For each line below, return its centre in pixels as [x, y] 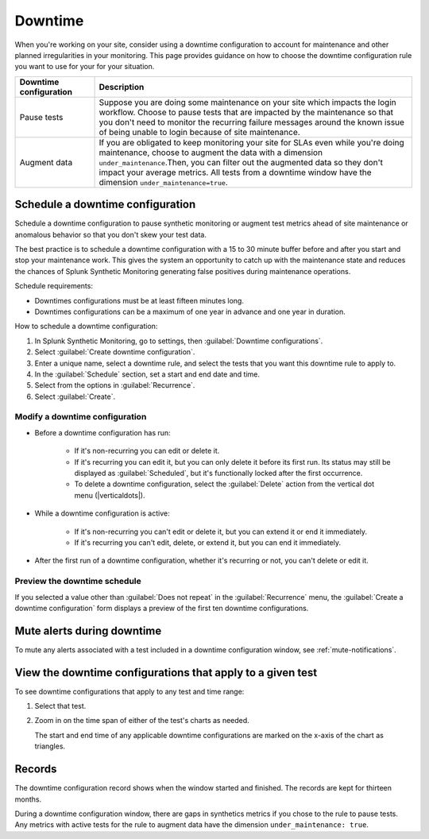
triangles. [50, 746]
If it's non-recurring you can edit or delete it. [147, 451]
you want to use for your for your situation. [85, 67]
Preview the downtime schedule [78, 582]
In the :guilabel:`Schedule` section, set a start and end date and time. [147, 374]
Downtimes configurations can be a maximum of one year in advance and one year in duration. [190, 311]
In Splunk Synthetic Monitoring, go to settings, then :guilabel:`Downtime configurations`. [179, 341]
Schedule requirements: [54, 286]
